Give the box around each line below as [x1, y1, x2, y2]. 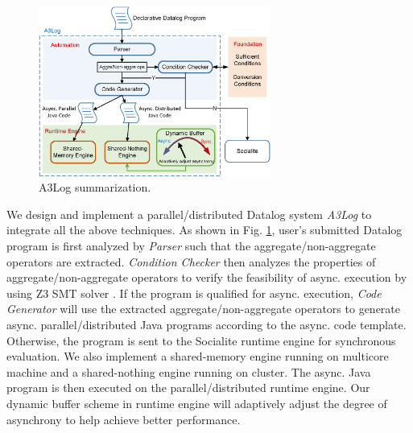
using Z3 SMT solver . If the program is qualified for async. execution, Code [6, 284, 382, 301]
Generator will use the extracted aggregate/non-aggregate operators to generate [6, 300, 401, 317]
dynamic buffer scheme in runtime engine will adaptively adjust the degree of [6, 394, 387, 411]
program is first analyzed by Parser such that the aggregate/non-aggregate [6, 237, 376, 254]
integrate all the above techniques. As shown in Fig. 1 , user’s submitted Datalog [6, 221, 403, 238]
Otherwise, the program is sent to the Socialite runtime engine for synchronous [6, 332, 396, 348]
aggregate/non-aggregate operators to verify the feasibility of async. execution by [6, 269, 407, 286]
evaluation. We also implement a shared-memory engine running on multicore [6, 348, 389, 365]
